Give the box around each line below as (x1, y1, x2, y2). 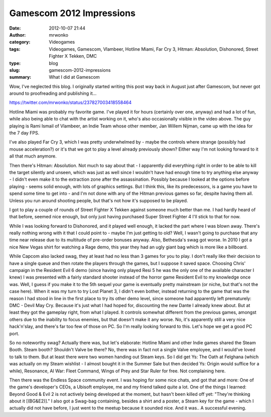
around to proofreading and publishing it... (9, 90, 97, 96)
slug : (9, 67, 20, 73)
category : (9, 39, 31, 45)
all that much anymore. (9, 153, 57, 159)
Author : (9, 32, 26, 38)
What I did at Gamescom (49, 74, 100, 80)
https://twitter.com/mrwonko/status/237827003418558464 (9, 99, 132, 105)
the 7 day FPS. (9, 130, 40, 136)
